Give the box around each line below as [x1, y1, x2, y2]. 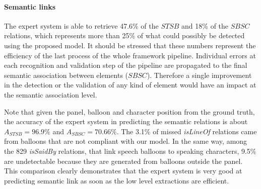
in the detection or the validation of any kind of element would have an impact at [4, 79, 256, 90]
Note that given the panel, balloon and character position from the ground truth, [4, 106, 255, 117]
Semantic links [4, 1, 56, 12]
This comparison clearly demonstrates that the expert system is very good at [4, 165, 242, 176]
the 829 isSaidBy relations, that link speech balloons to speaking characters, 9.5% [4, 145, 256, 156]
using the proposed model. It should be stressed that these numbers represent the [4, 40, 256, 50]
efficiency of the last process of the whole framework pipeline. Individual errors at [4, 50, 256, 60]
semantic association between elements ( [4, 69, 128, 80]
